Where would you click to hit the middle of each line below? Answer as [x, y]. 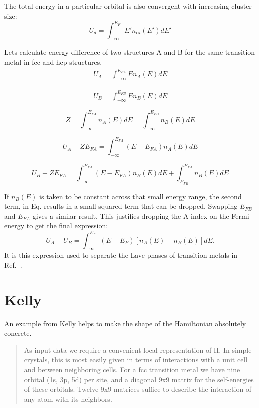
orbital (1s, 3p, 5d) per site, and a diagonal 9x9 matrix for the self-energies [139, 379]
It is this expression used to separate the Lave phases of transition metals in [121, 255]
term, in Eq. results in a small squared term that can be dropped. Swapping [121, 206]
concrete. [18, 333]
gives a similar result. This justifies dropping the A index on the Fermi [141, 216]
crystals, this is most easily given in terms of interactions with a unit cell [136, 360]
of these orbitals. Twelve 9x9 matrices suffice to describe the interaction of [138, 389]
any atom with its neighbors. [68, 399]
